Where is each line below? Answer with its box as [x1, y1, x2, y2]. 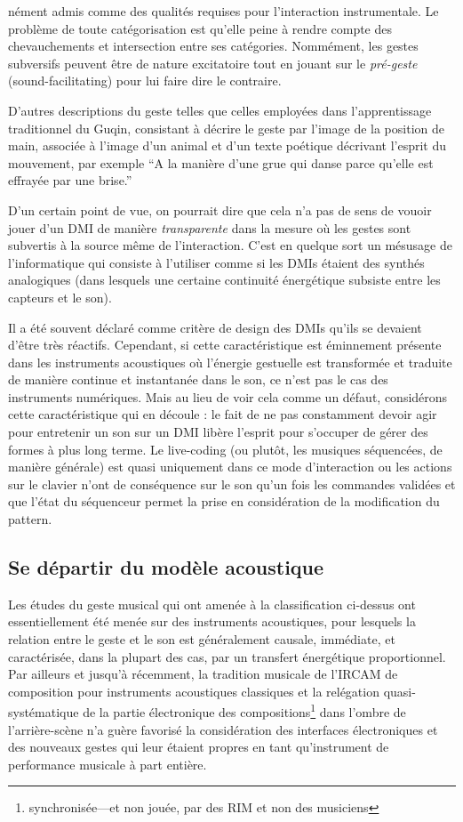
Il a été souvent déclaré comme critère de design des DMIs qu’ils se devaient [8, 318, 422, 336]
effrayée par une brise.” [8, 171, 132, 189]
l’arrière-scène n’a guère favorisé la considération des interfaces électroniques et [8, 720, 438, 738]
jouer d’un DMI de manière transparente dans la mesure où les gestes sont [8, 218, 411, 237]
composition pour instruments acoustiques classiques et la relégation [8, 681, 379, 700]
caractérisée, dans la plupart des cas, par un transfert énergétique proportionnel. [8, 647, 446, 665]
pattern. [8, 510, 52, 528]
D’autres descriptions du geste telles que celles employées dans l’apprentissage [8, 101, 432, 119]
